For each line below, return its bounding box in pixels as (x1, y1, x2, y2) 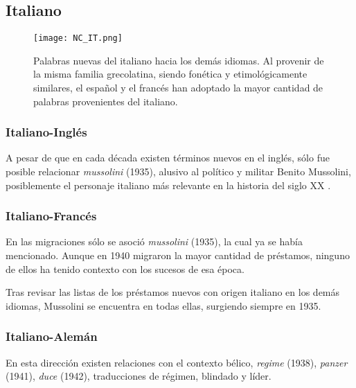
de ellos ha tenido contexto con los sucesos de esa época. (6, 261, 244, 276)
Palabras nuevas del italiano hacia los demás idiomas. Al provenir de (33, 53, 324, 67)
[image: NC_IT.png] (33, 33, 123, 44)
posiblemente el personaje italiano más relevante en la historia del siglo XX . (6, 177, 331, 192)
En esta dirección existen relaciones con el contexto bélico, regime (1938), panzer (6, 355, 348, 369)
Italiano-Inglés (6, 123, 87, 141)
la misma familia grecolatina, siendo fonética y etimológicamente (33, 67, 308, 81)
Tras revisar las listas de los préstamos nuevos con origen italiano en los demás (6, 285, 340, 299)
